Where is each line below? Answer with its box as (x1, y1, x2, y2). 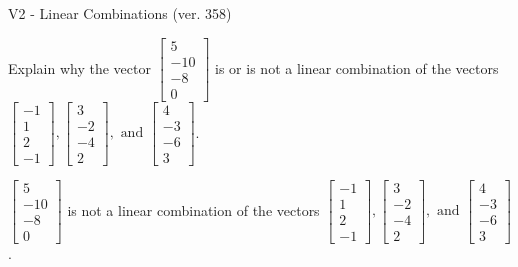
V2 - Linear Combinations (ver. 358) (8, 3, 232, 23)
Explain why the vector (8, 57, 151, 78)
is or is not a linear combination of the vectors (215, 57, 499, 78)
